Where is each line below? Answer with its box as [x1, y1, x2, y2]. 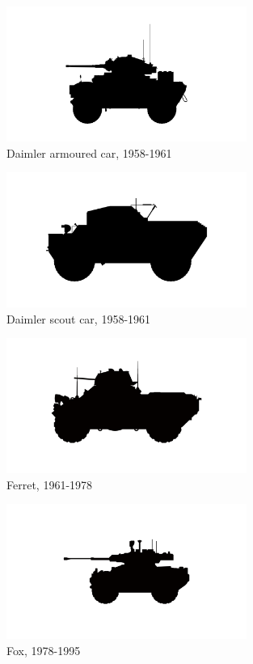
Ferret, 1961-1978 [6, 476, 93, 493]
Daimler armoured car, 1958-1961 [6, 144, 172, 161]
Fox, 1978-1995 [6, 641, 81, 658]
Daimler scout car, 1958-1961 [6, 310, 151, 327]
